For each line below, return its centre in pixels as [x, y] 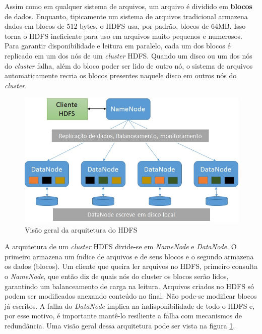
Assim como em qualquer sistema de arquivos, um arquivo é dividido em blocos [128, 6]
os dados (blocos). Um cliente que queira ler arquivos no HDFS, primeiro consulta [131, 266]
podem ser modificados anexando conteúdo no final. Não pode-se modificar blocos [131, 296]
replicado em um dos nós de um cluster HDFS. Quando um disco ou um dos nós [128, 55]
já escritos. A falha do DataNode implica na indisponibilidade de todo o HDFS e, [130, 305]
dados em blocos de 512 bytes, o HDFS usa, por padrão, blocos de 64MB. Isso [125, 26]
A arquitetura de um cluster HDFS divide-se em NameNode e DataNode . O [121, 246]
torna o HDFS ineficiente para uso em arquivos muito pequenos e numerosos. [123, 36]
